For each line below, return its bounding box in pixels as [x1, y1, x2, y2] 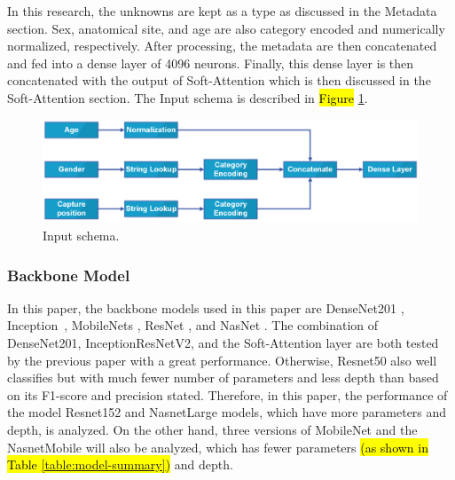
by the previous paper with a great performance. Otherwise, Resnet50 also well [7, 350, 437, 369]
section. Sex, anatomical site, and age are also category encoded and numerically [7, 19, 445, 37]
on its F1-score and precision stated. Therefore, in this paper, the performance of [7, 385, 448, 404]
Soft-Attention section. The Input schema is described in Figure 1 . [7, 88, 368, 106]
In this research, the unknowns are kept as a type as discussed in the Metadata [7, 2, 437, 20]
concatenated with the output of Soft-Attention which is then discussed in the [7, 71, 431, 90]
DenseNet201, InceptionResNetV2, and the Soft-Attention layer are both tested [7, 334, 439, 352]
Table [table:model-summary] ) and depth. [7, 455, 233, 474]
